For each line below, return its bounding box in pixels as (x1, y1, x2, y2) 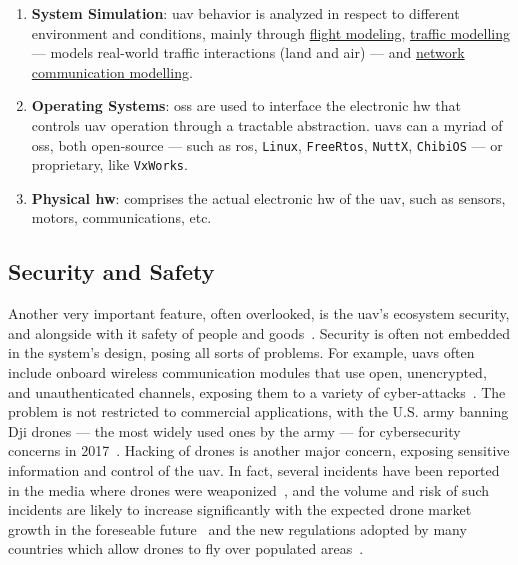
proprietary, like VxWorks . (31, 154, 188, 175)
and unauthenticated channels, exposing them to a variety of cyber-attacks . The (8, 381, 506, 402)
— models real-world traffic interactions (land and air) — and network (31, 42, 465, 63)
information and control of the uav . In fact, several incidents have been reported (8, 460, 500, 481)
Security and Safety (8, 256, 215, 287)
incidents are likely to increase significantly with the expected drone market (8, 499, 472, 520)
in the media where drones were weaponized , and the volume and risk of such (8, 479, 490, 500)
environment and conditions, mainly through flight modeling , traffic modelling (31, 22, 511, 43)
